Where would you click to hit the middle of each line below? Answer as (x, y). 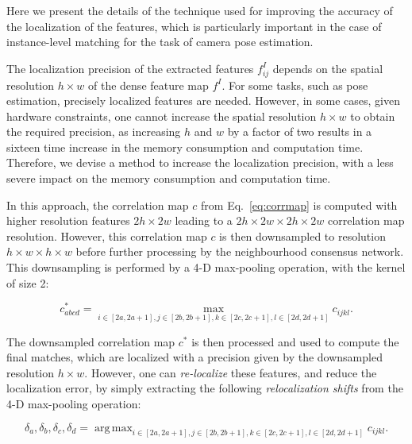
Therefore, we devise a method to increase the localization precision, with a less (200, 162)
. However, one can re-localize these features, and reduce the (231, 372)
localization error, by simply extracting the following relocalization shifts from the (205, 388)
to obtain (373, 116)
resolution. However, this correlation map (107, 236)
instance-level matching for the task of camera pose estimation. (160, 42)
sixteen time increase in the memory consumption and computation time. (185, 147)
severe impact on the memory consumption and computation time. (169, 178)
